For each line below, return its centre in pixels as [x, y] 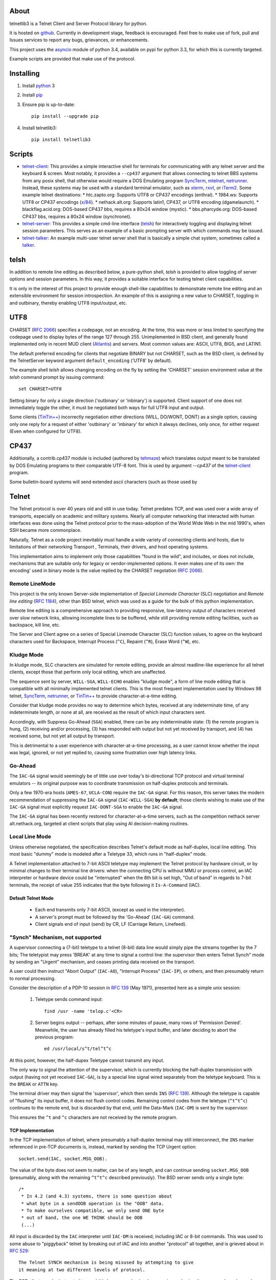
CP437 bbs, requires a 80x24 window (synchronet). [77, 216]
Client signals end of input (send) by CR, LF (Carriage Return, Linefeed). [111, 924]
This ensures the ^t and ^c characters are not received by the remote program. [94, 1117]
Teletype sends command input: [69, 999]
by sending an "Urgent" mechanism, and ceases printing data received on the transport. [102, 962]
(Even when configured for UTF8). [45, 431]
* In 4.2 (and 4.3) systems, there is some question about [97, 1196]
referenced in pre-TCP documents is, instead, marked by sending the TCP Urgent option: [103, 1147]
